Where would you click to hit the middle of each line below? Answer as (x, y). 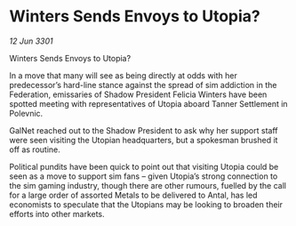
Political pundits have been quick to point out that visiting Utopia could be (144, 166)
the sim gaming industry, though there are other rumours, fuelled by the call (148, 185)
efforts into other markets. (57, 214)
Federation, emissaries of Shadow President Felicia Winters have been (138, 94)
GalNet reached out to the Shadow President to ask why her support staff (144, 130)
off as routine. (35, 149)
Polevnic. (26, 113)
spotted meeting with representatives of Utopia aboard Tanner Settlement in (148, 103)
